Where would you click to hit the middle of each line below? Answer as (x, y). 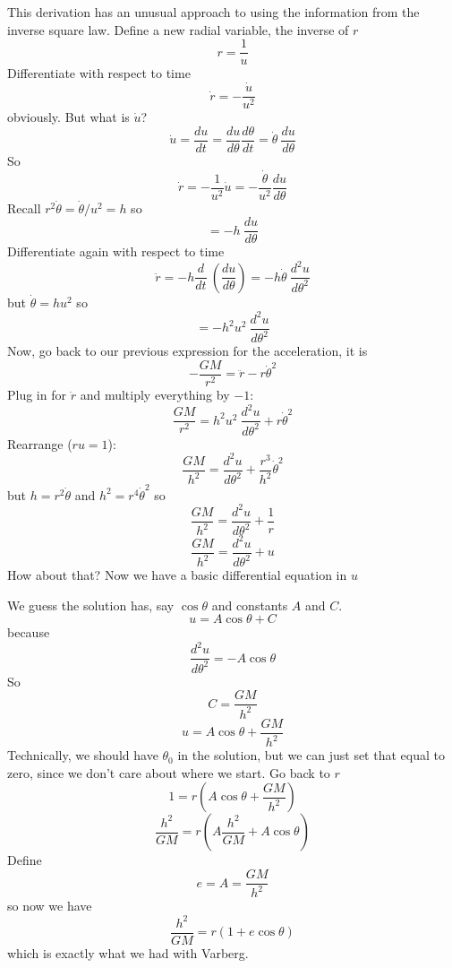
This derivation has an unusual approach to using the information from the (213, 12)
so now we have (50, 906)
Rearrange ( (40, 443)
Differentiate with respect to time (99, 73)
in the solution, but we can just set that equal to (311, 755)
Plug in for (37, 395)
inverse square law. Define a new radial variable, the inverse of (178, 29)
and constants (250, 605)
